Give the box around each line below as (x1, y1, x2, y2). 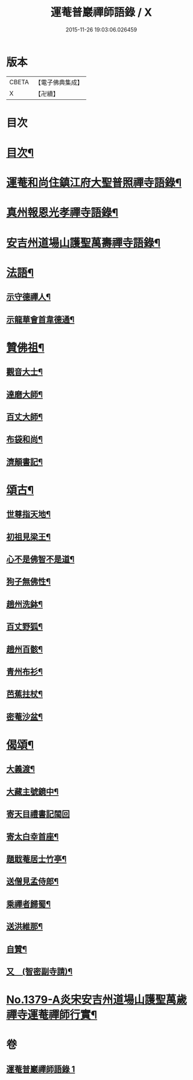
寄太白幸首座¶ (6, 831, 59, 842)
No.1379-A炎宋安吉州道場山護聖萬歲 (6, 993, 187, 1007)
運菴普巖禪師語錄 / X (50, 5, 153, 19)
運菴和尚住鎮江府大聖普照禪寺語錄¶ (6, 176, 182, 190)
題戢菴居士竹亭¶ (6, 853, 67, 864)
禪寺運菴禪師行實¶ (6, 1008, 98, 1022)
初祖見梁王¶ (6, 531, 51, 542)
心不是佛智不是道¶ (6, 554, 75, 565)
